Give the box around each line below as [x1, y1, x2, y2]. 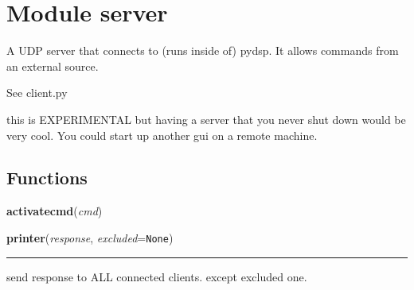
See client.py [6, 84, 68, 101]
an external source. [6, 57, 99, 74]
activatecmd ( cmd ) [6, 203, 103, 219]
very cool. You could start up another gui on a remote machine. [6, 126, 318, 143]
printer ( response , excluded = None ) [6, 229, 174, 246]
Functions [6, 165, 88, 190]
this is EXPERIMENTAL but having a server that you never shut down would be [6, 110, 406, 127]
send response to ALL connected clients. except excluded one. [6, 268, 307, 284]
